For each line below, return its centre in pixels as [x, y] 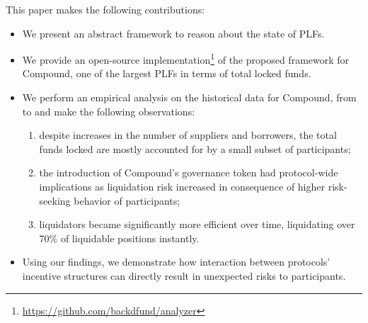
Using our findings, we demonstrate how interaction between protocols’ [176, 262]
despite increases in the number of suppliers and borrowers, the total [188, 135]
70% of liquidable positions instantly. [119, 238]
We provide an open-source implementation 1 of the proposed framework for [186, 58]
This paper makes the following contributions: [105, 9]
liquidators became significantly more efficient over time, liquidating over [197, 224]
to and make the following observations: [109, 111]
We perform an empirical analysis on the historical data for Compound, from [189, 97]
